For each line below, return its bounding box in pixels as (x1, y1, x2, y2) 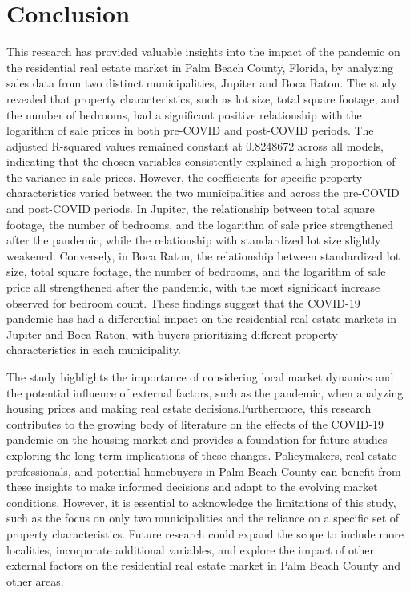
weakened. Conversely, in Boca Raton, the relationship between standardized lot (6, 247, 400, 264)
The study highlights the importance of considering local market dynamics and (6, 368, 394, 385)
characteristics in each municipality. (6, 341, 182, 358)
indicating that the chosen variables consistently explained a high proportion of (6, 153, 396, 170)
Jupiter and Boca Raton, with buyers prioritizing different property (6, 325, 338, 342)
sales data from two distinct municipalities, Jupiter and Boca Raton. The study (6, 75, 397, 91)
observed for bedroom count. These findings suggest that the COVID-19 (6, 294, 360, 311)
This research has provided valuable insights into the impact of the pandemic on (6, 43, 400, 60)
